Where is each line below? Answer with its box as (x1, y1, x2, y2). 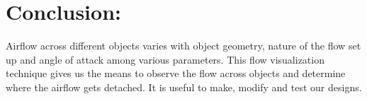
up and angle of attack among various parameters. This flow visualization (6, 52, 324, 66)
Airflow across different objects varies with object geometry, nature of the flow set (6, 38, 361, 53)
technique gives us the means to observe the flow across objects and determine (6, 66, 346, 81)
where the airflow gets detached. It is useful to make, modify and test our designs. (6, 79, 362, 94)
